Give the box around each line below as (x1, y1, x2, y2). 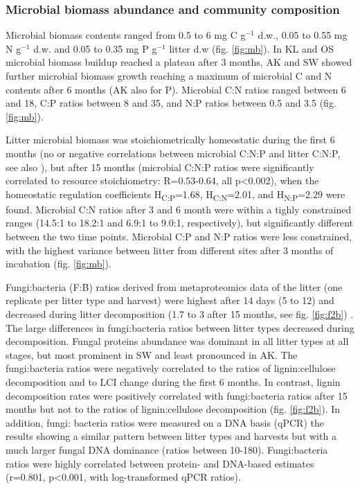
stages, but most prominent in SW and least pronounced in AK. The (6, 347, 298, 362)
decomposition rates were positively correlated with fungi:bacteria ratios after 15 (6, 388, 348, 402)
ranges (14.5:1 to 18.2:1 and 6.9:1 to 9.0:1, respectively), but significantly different (6, 215, 354, 230)
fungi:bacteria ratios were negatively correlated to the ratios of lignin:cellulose (6, 361, 336, 375)
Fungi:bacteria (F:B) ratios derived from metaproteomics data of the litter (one (6, 279, 343, 294)
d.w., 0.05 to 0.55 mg (258, 28, 348, 42)
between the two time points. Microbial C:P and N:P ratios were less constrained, (6, 229, 352, 244)
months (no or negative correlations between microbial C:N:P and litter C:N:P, (6, 145, 341, 160)
